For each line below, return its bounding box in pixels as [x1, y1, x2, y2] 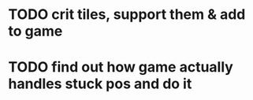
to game [8, 22, 63, 40]
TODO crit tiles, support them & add [8, 6, 246, 24]
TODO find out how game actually [8, 58, 234, 76]
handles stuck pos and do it [8, 75, 192, 93]
